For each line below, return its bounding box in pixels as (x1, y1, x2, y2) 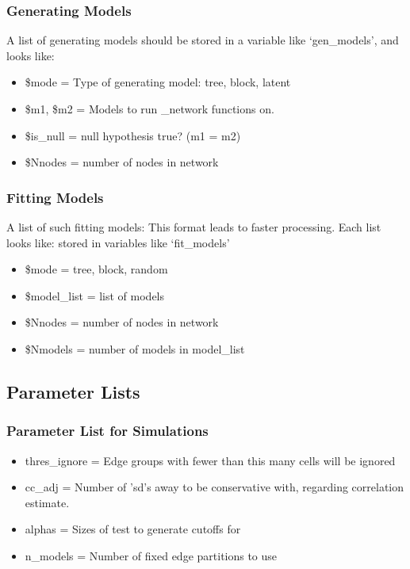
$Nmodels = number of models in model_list (25, 340, 245, 357)
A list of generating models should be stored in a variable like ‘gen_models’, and (6, 32, 399, 48)
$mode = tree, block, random (25, 261, 168, 277)
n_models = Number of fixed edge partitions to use (25, 547, 278, 563)
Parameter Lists (6, 379, 140, 403)
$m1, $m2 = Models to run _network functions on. (25, 101, 274, 116)
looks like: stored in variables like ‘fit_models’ (6, 234, 230, 250)
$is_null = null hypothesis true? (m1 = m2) (25, 127, 241, 143)
